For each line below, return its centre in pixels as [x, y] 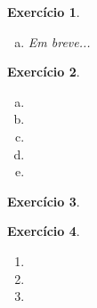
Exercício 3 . [44, 201]
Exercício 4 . [44, 231]
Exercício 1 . [44, 12]
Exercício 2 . [44, 72]
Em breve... [59, 41]
